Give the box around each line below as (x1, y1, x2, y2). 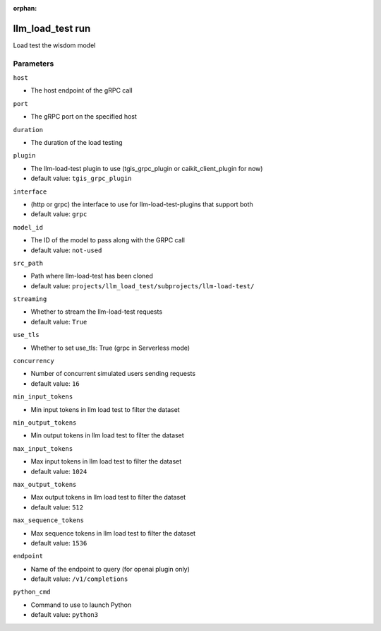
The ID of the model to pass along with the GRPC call (30, 236, 185, 244)
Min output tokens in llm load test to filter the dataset (30, 431, 185, 440)
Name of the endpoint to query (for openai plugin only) (30, 565, 190, 573)
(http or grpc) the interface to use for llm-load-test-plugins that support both (30, 200, 253, 208)
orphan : (13, 4, 37, 12)
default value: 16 (30, 379, 80, 388)
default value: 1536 (30, 538, 87, 547)
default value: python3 (30, 611, 99, 619)
